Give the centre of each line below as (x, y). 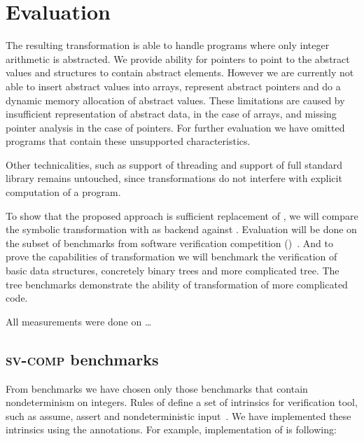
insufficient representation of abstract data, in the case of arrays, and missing (171, 114)
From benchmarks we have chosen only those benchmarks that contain (157, 388)
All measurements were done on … (79, 321)
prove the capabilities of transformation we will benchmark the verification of (171, 257)
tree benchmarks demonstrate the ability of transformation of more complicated (177, 284)
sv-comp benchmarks (82, 359)
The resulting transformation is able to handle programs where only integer (168, 45)
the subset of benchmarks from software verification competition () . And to (169, 243)
